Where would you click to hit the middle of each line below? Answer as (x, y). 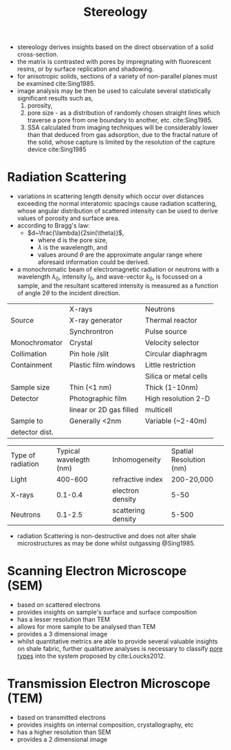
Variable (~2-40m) (176, 420)
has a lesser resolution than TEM (64, 619)
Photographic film (98, 398)
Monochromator (37, 343)
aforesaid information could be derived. (93, 262)
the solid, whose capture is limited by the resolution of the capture (121, 142)
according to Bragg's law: (54, 226)
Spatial (182, 451)
